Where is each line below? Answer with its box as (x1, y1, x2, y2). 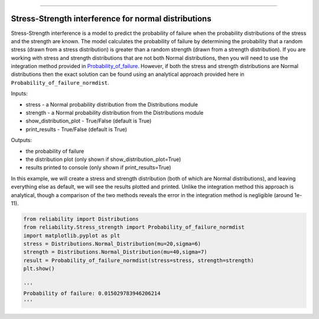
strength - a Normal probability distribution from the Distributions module (25, 109, 204, 117)
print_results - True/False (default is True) (25, 125, 127, 133)
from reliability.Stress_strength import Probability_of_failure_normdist (23, 224, 245, 231)
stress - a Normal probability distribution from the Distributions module (25, 101, 198, 108)
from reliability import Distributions (23, 215, 139, 222)
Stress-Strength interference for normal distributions (11, 14, 212, 24)
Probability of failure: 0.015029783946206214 (23, 290, 161, 297)
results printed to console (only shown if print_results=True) (25, 164, 171, 171)
